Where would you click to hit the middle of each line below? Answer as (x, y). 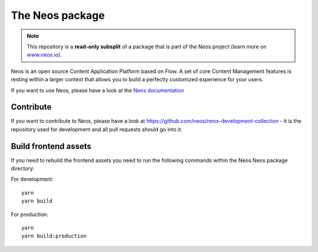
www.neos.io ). (44, 55)
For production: (29, 214)
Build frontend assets (51, 146)
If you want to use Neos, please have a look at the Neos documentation (97, 90)
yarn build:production (54, 236)
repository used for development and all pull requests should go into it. (97, 129)
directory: (23, 168)
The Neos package (58, 15)
